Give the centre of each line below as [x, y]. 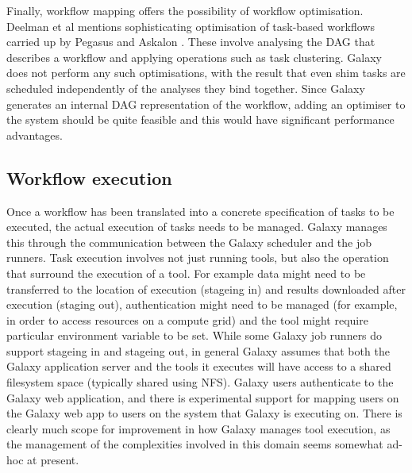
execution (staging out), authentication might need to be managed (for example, [202, 304]
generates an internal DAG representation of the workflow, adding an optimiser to [206, 104]
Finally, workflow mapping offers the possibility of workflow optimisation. [185, 10]
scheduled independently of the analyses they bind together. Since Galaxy [186, 88]
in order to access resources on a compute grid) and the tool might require [187, 319]
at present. [53, 460]
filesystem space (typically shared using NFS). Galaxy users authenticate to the [200, 382]
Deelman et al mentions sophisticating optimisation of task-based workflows [191, 26]
